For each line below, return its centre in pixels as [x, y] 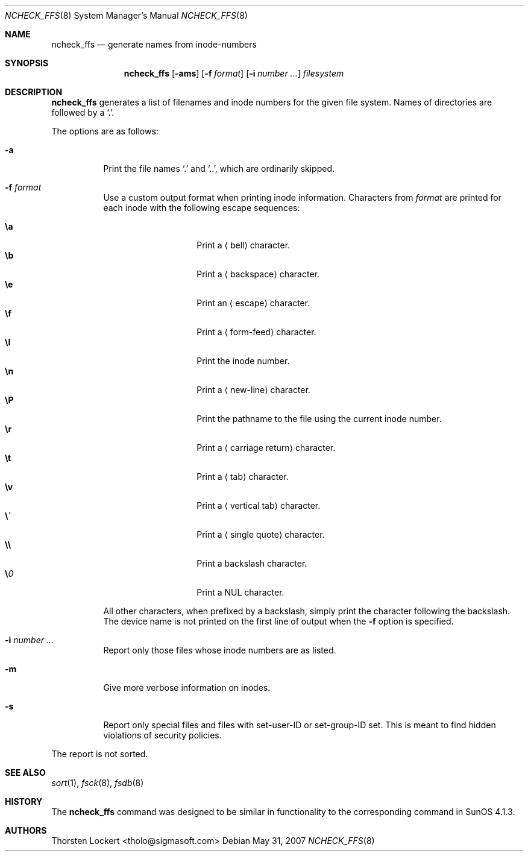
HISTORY [24, 801]
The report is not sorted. [100, 754]
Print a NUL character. [240, 592]
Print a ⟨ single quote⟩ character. [261, 534]
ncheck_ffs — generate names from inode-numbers [154, 44]
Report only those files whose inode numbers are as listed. [220, 650]
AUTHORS [26, 830]
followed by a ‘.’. [83, 112]
